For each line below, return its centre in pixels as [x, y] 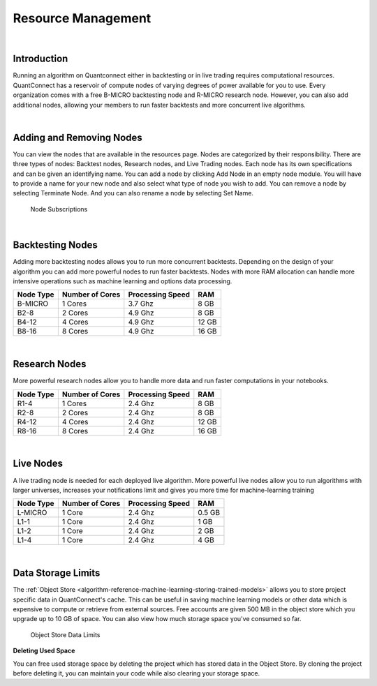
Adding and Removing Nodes [77, 137]
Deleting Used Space [44, 651]
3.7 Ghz [141, 304]
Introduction [40, 59]
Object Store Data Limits [65, 634]
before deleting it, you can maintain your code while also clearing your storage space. [136, 673]
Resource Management [82, 18]
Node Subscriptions [59, 209]
